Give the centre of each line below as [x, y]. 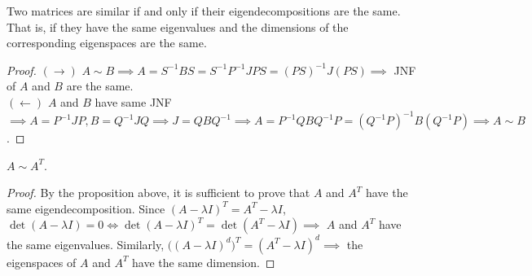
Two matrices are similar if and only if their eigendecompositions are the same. [204, 11]
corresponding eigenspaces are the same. [107, 43]
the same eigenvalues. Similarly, [86, 244]
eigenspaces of [42, 262]
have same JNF [133, 101]
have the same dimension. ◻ [204, 262]
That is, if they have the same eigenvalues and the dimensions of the [178, 26]
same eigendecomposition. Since [86, 208]
